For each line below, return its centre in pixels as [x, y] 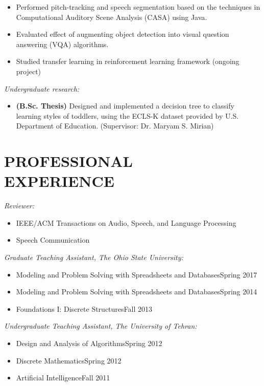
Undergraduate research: [42, 88]
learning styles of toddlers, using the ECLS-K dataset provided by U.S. [127, 115]
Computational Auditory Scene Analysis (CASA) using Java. [112, 17]
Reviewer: [19, 206]
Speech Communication [53, 240]
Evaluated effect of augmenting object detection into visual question [123, 34]
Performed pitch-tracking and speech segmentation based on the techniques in [138, 7]
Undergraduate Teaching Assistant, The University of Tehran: [101, 326]
